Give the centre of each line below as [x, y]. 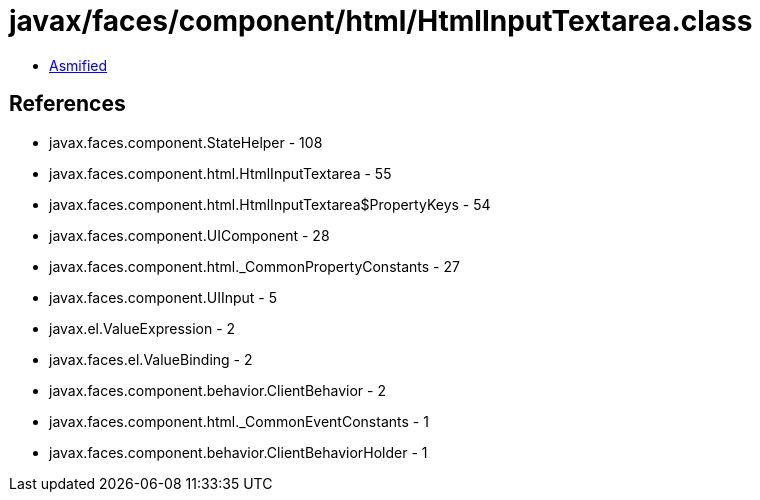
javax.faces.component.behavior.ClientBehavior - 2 [217, 390]
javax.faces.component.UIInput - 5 [163, 297]
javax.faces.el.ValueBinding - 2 [151, 359]
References [67, 104]
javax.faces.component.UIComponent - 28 [189, 235]
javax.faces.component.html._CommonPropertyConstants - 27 [254, 266]
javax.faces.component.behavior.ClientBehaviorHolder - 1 [238, 452]
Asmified [78, 65]
